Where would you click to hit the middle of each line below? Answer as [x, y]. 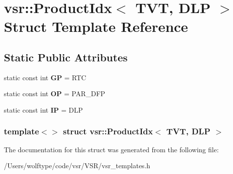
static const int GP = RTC [45, 77]
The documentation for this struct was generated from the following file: [111, 149]
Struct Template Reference [96, 26]
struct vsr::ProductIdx [108, 131]
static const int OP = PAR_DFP [55, 94]
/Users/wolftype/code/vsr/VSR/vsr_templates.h [77, 166]
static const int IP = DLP [43, 109]
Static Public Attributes [66, 57]
